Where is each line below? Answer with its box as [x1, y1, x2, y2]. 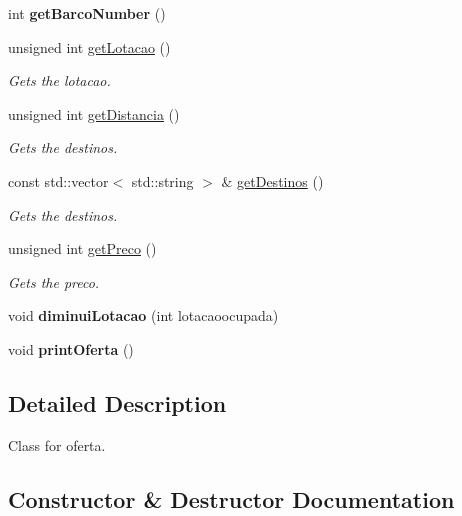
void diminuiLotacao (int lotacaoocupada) [8, 305, 279, 326]
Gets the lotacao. [8, 70, 111, 91]
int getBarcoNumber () [8, 3, 166, 23]
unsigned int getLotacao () [8, 36, 171, 57]
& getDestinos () [221, 170, 324, 191]
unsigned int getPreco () [8, 238, 157, 259]
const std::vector [8, 170, 109, 191]
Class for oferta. [8, 434, 106, 455]
